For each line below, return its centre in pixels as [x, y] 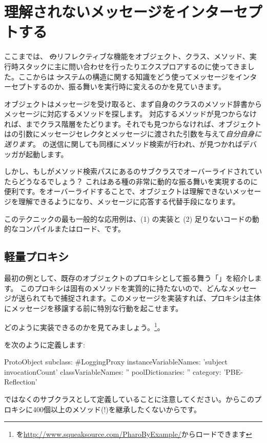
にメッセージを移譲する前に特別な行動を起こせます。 [94, 308]
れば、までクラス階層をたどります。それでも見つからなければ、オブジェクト [133, 123]
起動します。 [47, 154]
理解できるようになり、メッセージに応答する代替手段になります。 [129, 201]
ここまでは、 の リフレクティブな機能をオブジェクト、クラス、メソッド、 [127, 56]
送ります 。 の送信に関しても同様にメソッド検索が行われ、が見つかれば [123, 144]
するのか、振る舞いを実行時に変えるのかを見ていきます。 [129, 86]
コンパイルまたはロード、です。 [72, 229]
